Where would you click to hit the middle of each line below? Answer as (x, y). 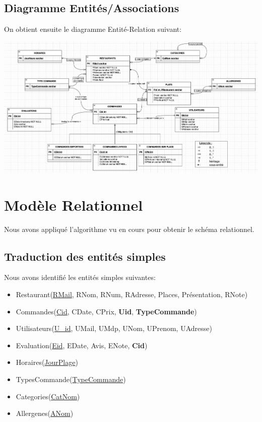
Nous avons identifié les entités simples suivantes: (80, 277)
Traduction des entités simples (85, 256)
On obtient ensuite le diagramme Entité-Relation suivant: (93, 29)
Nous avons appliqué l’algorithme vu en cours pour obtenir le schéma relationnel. (129, 229)
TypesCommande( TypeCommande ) (71, 379)
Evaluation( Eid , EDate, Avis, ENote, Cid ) (82, 345)
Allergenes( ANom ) (45, 413)
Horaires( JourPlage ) (47, 362)
